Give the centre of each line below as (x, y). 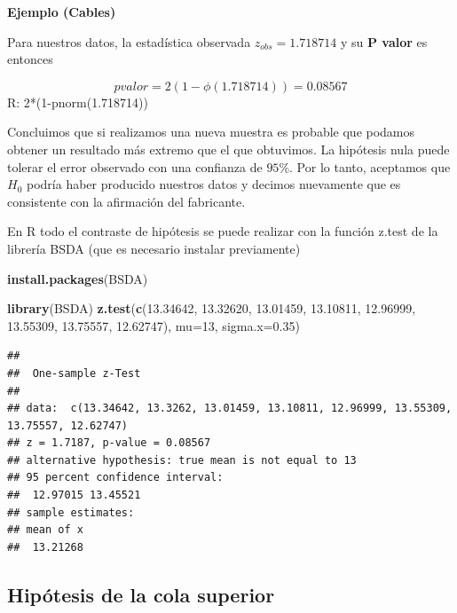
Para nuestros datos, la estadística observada (129, 41)
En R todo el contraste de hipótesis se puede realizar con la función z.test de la (223, 231)
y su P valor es (384, 41)
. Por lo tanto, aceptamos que (370, 166)
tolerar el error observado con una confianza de (135, 166)
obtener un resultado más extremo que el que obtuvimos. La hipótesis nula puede (228, 149)
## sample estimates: (71, 512)
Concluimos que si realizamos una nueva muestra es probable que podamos (211, 132)
